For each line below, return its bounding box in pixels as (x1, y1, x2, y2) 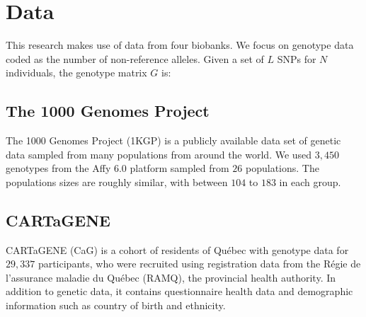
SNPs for (277, 51, 316, 66)
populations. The (245, 161, 319, 175)
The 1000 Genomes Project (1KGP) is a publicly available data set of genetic (6, 133, 341, 148)
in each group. (279, 174, 341, 189)
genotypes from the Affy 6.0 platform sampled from (6, 161, 229, 175)
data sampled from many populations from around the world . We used (6, 146, 312, 161)
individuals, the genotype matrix (6, 65, 147, 80)
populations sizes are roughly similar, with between (6, 174, 228, 189)
